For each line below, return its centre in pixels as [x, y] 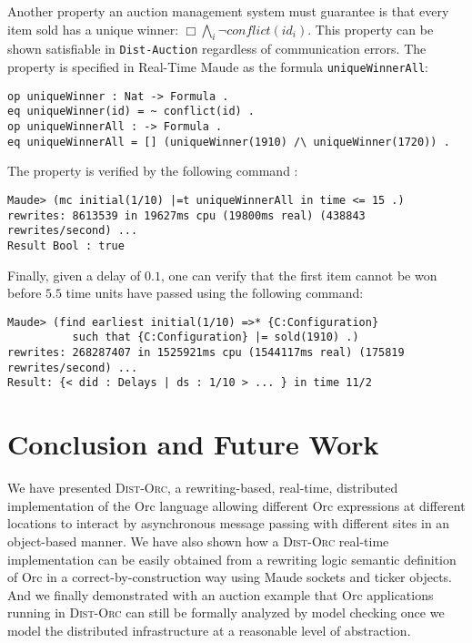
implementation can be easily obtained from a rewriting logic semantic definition [232, 559]
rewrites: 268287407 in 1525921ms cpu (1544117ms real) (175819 [206, 353]
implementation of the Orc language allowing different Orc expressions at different [236, 505]
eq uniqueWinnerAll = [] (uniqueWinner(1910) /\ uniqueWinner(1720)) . [229, 142]
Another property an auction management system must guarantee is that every [228, 11]
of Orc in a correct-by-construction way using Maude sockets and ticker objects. [230, 577]
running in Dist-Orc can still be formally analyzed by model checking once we [226, 612]
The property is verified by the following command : [153, 171]
